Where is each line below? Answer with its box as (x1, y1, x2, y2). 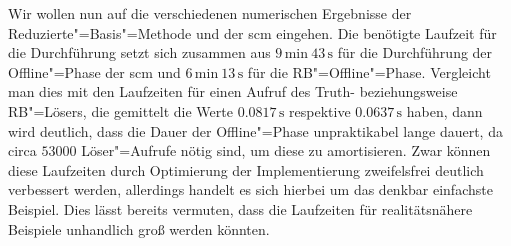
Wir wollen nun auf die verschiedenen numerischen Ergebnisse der (8, 3, 412, 23)
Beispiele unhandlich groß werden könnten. (8, 218, 270, 239)
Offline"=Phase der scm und (8, 61, 181, 82)
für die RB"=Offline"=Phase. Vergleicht (247, 61, 491, 82)
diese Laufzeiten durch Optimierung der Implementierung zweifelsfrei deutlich (8, 159, 484, 180)
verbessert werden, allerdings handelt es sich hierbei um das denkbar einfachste (8, 179, 493, 200)
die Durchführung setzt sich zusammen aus (8, 42, 271, 63)
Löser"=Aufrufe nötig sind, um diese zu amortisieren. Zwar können (81, 140, 491, 161)
